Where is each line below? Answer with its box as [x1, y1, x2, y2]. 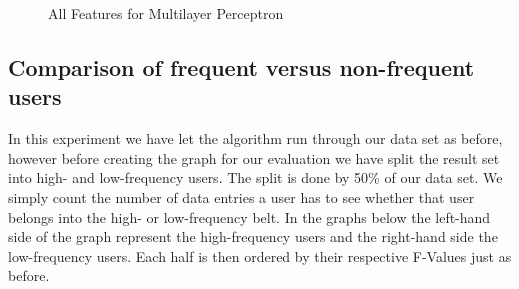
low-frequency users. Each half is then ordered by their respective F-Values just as [8, 245, 512, 266]
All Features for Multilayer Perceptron [48, 3, 284, 23]
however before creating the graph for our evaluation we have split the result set [8, 147, 500, 168]
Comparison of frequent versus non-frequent [8, 51, 475, 82]
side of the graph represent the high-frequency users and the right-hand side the [8, 226, 498, 247]
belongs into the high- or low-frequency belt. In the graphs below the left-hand [8, 206, 491, 227]
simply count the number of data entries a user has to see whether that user [8, 186, 475, 207]
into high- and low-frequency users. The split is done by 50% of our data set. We [8, 167, 503, 188]
